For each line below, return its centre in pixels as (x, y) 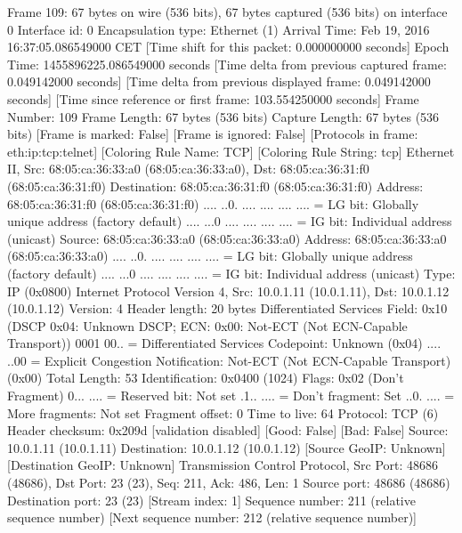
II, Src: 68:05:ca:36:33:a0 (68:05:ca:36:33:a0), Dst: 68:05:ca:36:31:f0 (188, 169)
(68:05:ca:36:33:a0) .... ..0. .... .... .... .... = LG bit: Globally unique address (210, 256)
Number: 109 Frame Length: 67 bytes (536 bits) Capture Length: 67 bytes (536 (223, 116)
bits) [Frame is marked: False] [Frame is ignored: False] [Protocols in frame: (213, 134)
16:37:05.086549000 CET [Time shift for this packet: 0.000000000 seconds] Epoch (228, 47)
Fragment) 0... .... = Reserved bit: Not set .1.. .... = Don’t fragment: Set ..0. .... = (231, 396)
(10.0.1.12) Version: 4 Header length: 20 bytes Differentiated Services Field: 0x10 (227, 308)
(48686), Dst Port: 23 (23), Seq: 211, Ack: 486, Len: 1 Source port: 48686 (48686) (229, 483)
